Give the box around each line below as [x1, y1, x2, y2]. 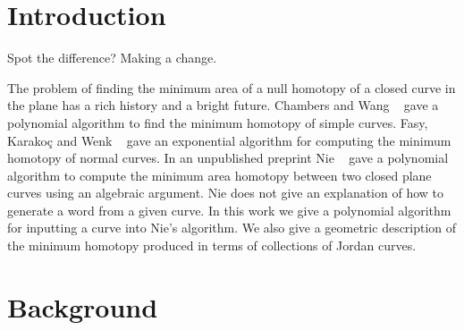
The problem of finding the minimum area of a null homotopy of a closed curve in [7, 78, 456, 97]
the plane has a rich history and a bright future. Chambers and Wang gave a [7, 96, 439, 114]
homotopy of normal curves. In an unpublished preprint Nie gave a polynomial [7, 148, 449, 167]
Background [7, 288, 158, 325]
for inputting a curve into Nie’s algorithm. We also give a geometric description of [7, 218, 457, 237]
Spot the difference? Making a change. [7, 48, 217, 67]
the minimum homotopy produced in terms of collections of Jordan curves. [7, 236, 417, 255]
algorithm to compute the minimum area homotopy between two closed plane [7, 165, 432, 184]
